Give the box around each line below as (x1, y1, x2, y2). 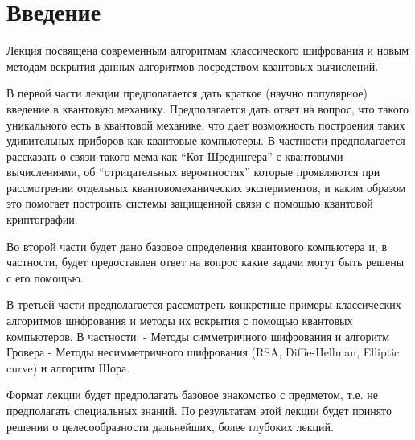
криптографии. (6, 211, 78, 228)
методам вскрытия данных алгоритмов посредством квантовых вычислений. (6, 57, 379, 74)
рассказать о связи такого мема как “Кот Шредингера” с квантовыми (6, 147, 343, 164)
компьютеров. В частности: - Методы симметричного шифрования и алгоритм (6, 327, 390, 344)
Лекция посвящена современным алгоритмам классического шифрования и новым (6, 42, 409, 59)
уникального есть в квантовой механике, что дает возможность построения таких (6, 116, 405, 133)
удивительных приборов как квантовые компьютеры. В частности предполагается (6, 132, 405, 149)
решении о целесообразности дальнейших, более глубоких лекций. (6, 417, 334, 434)
